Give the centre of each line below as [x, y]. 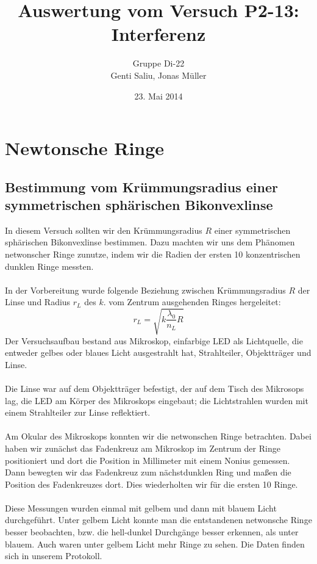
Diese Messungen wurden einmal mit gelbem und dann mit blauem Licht [141, 508]
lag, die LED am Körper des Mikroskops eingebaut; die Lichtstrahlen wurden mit [157, 400]
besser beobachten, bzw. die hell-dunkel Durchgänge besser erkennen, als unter [152, 532]
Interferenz [158, 34]
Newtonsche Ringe [85, 148]
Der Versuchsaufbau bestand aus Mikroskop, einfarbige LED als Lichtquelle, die [154, 340]
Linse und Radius [38, 302]
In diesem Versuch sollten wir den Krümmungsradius [104, 230]
